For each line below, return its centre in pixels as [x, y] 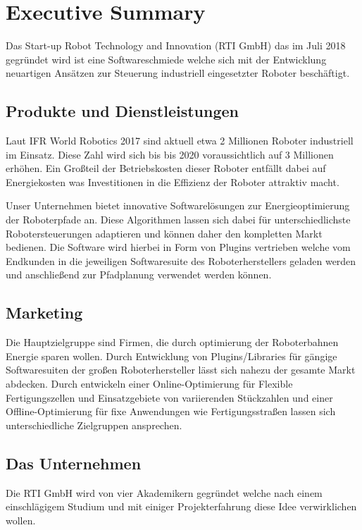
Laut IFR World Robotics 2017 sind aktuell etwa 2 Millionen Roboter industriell [180, 141]
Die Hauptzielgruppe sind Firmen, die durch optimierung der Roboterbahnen [172, 342]
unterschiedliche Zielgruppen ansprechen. [94, 425]
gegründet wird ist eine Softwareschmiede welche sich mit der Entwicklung [166, 59]
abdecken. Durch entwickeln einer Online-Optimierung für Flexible [149, 384]
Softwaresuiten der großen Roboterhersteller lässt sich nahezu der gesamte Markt [181, 370]
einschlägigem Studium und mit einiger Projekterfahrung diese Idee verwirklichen [181, 506]
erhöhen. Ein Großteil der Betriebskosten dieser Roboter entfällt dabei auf [166, 168]
